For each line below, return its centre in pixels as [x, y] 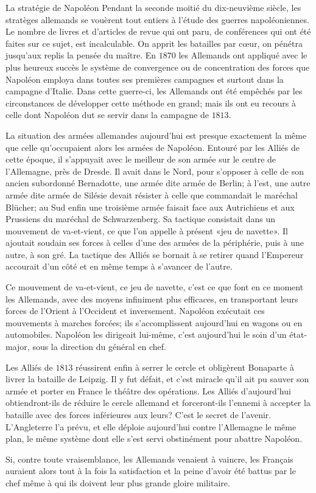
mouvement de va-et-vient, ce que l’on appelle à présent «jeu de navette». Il [147, 230]
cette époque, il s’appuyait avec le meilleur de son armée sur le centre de [141, 159]
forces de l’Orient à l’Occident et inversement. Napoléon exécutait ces [135, 311]
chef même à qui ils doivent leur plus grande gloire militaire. [118, 482]
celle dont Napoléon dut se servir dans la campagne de [107, 115]
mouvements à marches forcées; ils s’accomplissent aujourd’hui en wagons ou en [154, 322]
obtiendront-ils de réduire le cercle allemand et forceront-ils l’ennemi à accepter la [158, 403]
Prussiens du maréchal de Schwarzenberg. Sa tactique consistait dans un [140, 219]
